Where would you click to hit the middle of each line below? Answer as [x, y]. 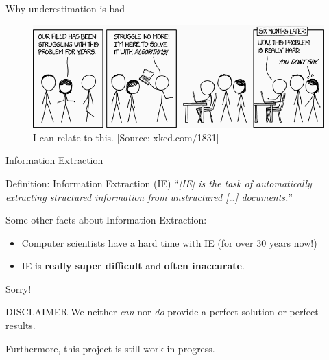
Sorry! [19, 288]
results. [21, 325]
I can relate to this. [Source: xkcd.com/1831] [126, 137]
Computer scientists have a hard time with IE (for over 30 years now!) [169, 242]
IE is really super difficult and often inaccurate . [133, 266]
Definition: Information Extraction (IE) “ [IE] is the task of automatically [159, 183]
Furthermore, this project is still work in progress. [110, 348]
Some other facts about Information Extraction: [106, 220]
